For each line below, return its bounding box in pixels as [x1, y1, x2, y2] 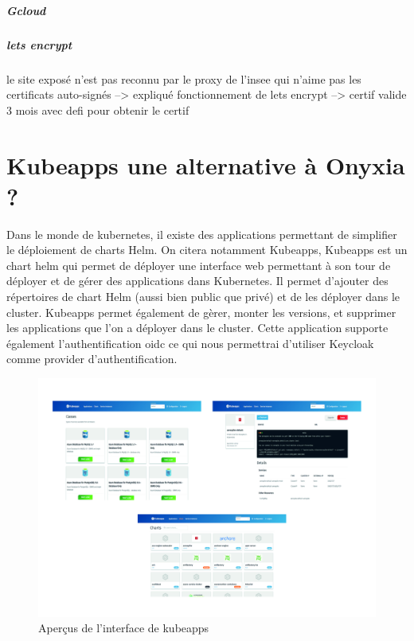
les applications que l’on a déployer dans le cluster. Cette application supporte [6, 319, 389, 336]
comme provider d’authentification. [6, 350, 178, 367]
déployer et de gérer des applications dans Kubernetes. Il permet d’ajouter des [6, 272, 389, 289]
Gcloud [6, 2, 46, 18]
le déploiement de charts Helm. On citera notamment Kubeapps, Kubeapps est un [6, 241, 408, 258]
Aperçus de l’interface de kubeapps [38, 620, 209, 636]
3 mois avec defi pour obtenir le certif [6, 101, 189, 118]
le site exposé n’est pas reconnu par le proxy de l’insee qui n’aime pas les [6, 70, 361, 87]
